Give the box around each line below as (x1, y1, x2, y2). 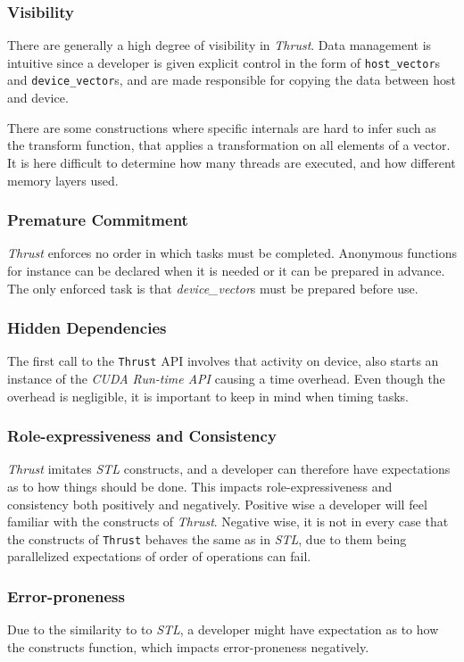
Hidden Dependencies (7, 317, 167, 339)
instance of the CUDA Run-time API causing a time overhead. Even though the (7, 368, 445, 387)
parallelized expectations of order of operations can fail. (7, 547, 311, 566)
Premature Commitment (7, 209, 188, 231)
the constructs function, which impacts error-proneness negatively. (7, 637, 369, 656)
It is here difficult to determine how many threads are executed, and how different (7, 153, 456, 171)
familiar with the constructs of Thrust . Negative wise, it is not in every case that (7, 512, 449, 531)
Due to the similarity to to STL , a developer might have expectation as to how (7, 620, 439, 639)
